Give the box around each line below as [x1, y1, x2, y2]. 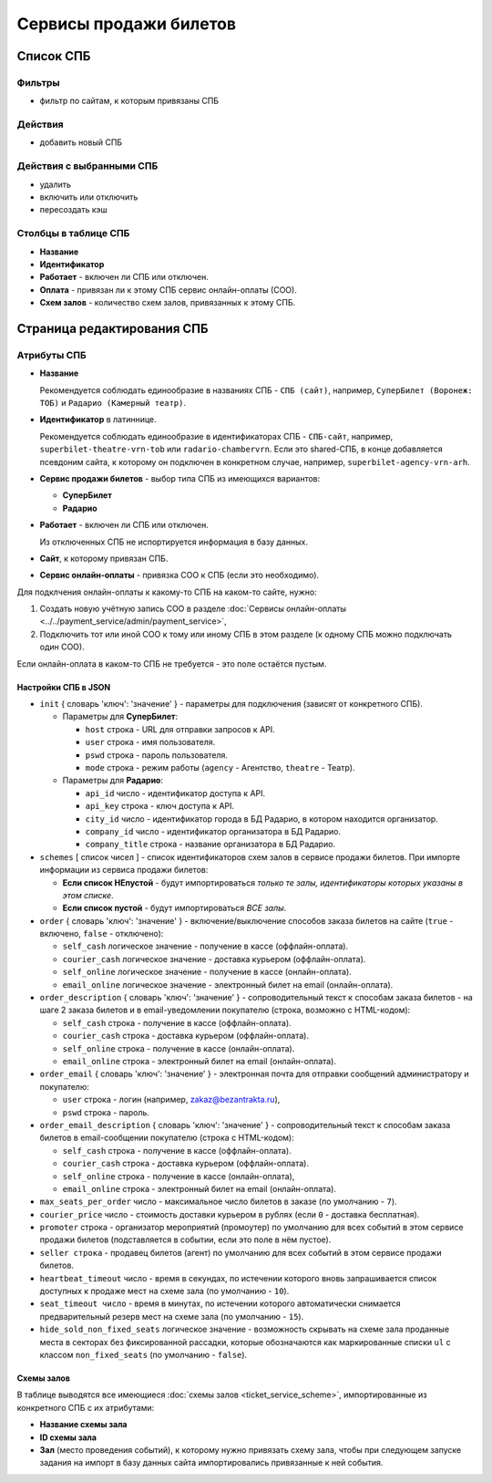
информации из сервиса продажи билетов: [39, 865, 209, 876]
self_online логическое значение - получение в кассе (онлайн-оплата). [62, 967, 353, 978]
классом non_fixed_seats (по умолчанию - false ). [39, 1349, 248, 1360]
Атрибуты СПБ [16, 348, 87, 361]
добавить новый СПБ [39, 137, 123, 148]
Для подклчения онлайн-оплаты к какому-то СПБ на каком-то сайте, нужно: [16, 586, 318, 597]
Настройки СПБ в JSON [16, 681, 111, 692]
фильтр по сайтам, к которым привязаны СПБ [39, 96, 219, 107]
